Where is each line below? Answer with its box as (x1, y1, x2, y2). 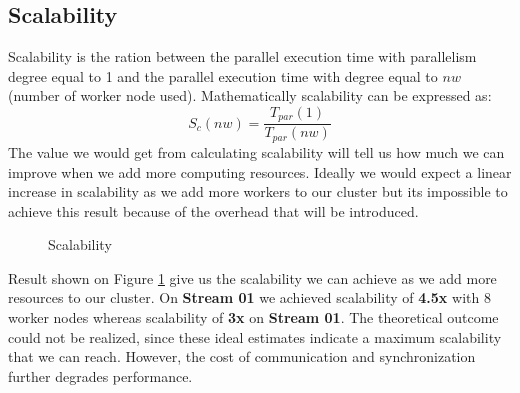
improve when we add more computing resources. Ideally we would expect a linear (8, 161, 512, 182)
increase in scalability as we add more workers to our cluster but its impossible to (8, 181, 508, 202)
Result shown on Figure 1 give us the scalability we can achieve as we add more (8, 267, 497, 288)
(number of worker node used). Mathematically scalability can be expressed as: (8, 85, 492, 106)
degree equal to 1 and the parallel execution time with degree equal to (8, 65, 438, 86)
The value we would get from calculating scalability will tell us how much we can (8, 141, 505, 162)
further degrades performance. (8, 365, 193, 386)
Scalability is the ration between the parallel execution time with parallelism (8, 46, 477, 67)
